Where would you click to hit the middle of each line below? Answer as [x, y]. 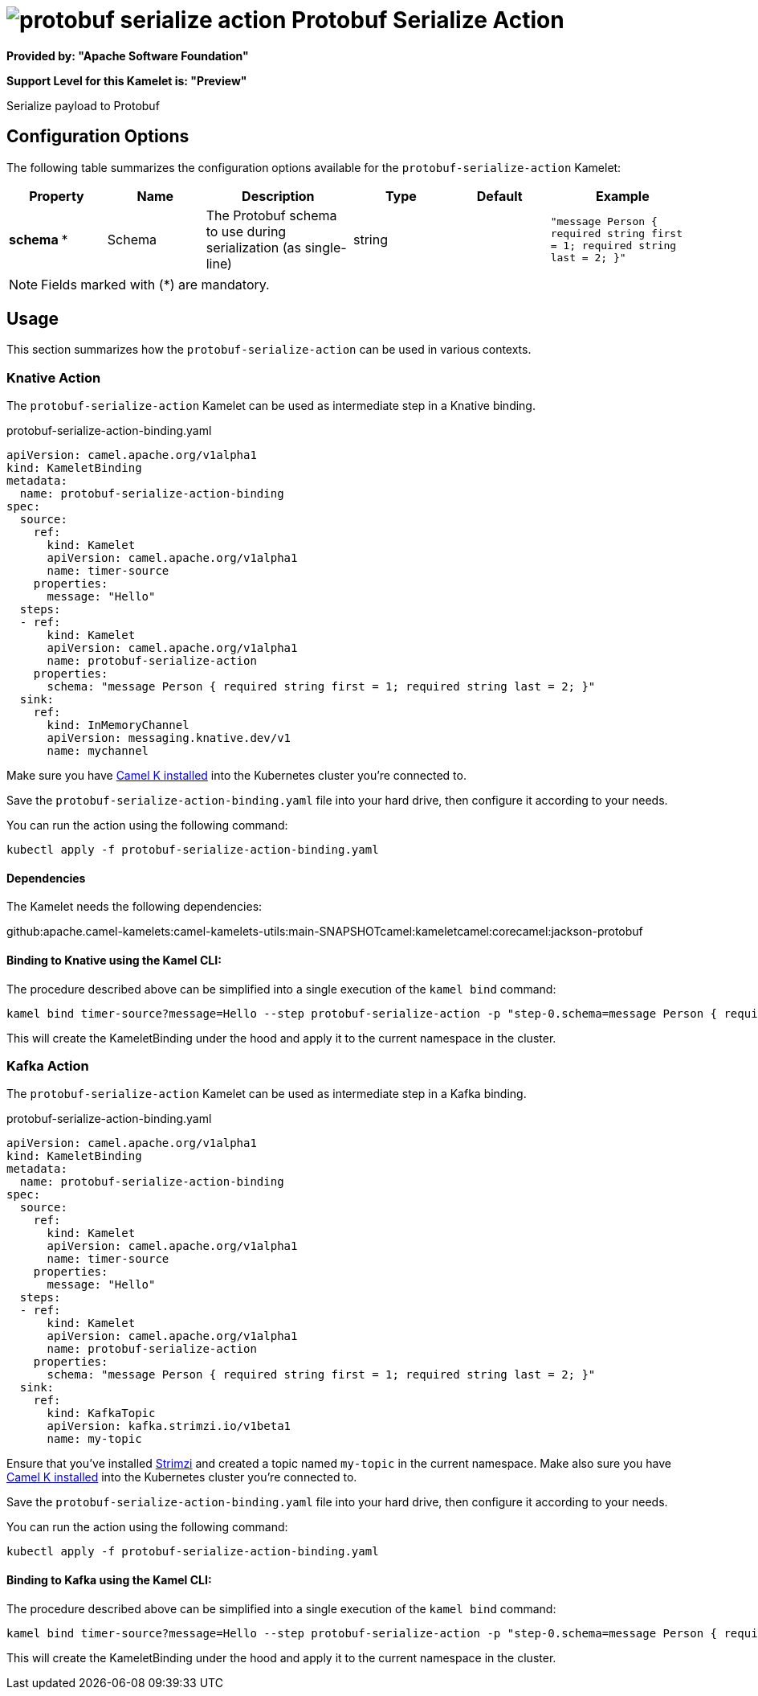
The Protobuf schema [271, 215]
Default [499, 196]
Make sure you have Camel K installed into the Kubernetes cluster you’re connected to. [236, 776]
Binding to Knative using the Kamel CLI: [114, 961]
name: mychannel [98, 751]
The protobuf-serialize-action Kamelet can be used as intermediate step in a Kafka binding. [267, 1094]
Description [278, 196]
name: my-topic [94, 1439]
